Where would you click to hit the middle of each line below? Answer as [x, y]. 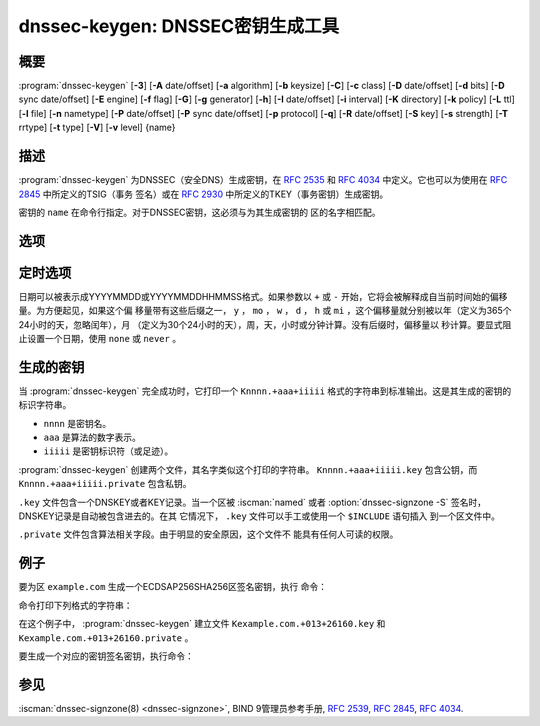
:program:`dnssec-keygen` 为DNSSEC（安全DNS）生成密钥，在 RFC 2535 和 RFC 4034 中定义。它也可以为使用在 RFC [263, 180]
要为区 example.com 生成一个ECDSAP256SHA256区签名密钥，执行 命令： [172, 587]
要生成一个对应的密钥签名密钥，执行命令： [106, 656]
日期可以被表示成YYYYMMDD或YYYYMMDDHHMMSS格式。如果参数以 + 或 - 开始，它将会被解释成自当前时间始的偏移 [263, 296]
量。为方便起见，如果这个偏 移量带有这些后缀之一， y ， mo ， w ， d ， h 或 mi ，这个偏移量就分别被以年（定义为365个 [265, 311]
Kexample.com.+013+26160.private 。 [106, 637]
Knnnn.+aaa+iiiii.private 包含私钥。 [105, 484]
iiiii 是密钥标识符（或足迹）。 [108, 451]
